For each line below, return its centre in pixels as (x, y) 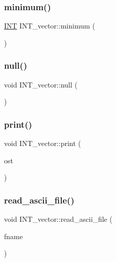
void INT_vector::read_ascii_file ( (58, 219)
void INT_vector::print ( (43, 143)
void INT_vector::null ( (41, 84)
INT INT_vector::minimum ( (50, 26)
